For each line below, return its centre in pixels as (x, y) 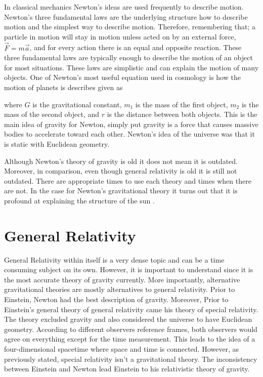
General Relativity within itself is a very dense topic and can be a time (114, 259)
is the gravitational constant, (77, 104)
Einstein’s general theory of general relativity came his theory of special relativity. (131, 309)
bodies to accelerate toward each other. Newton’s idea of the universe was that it (129, 134)
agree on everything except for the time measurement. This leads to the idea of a (130, 339)
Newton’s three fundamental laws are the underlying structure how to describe (126, 16)
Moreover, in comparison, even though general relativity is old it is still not (121, 171)
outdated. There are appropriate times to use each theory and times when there (128, 180)
